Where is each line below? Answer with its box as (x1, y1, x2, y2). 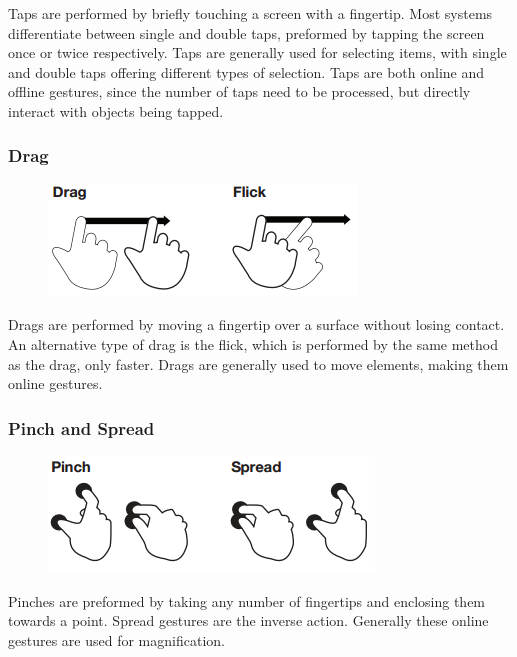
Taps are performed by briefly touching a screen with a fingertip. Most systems (8, 3, 493, 23)
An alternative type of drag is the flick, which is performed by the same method (8, 333, 498, 354)
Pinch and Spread (8, 415, 155, 440)
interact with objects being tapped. (8, 100, 224, 121)
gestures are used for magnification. (8, 629, 225, 650)
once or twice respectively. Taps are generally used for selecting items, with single (8, 42, 507, 63)
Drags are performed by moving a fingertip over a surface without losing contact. (8, 314, 505, 335)
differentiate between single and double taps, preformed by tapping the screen (8, 22, 485, 43)
